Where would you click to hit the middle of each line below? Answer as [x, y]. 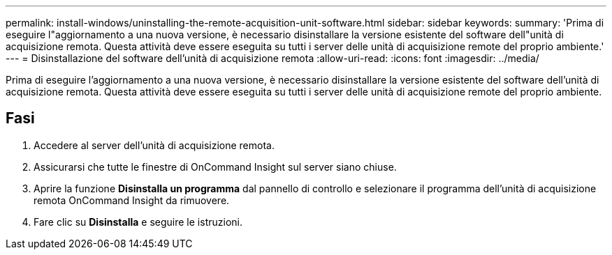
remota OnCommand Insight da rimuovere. [132, 200]
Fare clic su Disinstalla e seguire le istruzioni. [138, 222]
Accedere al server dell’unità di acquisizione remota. [154, 145]
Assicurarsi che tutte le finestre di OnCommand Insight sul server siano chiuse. [215, 167]
